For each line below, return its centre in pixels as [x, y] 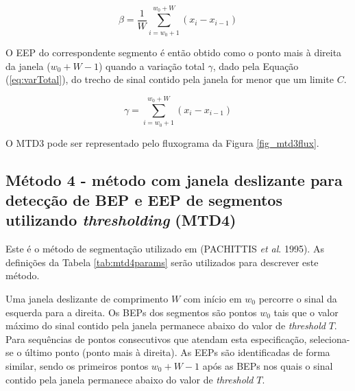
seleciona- [330, 339]
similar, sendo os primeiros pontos [77, 365]
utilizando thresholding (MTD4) [121, 220]
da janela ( [28, 66]
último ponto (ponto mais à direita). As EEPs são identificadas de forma [177, 352]
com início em [212, 299]
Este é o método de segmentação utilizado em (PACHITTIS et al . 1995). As [165, 249]
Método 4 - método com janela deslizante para [174, 179]
